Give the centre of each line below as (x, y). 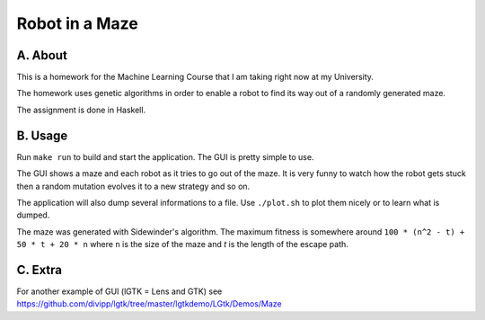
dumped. (33, 215)
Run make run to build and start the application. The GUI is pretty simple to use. (165, 156)
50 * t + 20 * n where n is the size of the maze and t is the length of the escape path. (183, 244)
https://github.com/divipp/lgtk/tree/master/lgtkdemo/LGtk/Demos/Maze (149, 304)
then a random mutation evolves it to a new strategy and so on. (133, 186)
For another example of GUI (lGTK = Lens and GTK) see (119, 291)
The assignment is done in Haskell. (81, 110)
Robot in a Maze (77, 23)
